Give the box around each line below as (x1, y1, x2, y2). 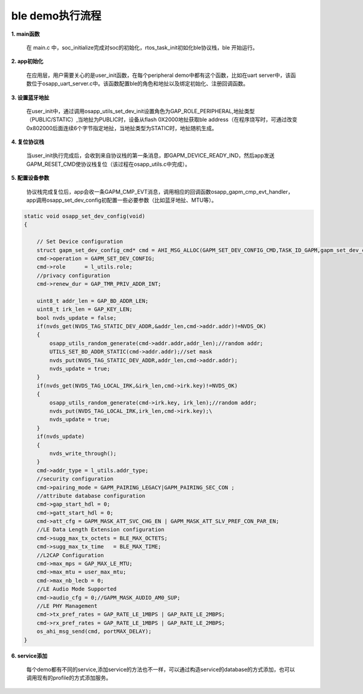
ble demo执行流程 (11, 9, 102, 22)
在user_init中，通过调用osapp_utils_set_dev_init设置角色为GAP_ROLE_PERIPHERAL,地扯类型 (26, 107, 255, 114)
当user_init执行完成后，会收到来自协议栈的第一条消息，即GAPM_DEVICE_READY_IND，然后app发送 (26, 152, 275, 159)
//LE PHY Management (36, 603, 98, 609)
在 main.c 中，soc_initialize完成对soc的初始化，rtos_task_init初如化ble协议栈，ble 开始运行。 (26, 44, 258, 51)
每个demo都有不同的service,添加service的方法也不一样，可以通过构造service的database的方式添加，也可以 (26, 666, 295, 673)
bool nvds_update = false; (36, 314, 117, 321)
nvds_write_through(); (49, 450, 117, 457)
